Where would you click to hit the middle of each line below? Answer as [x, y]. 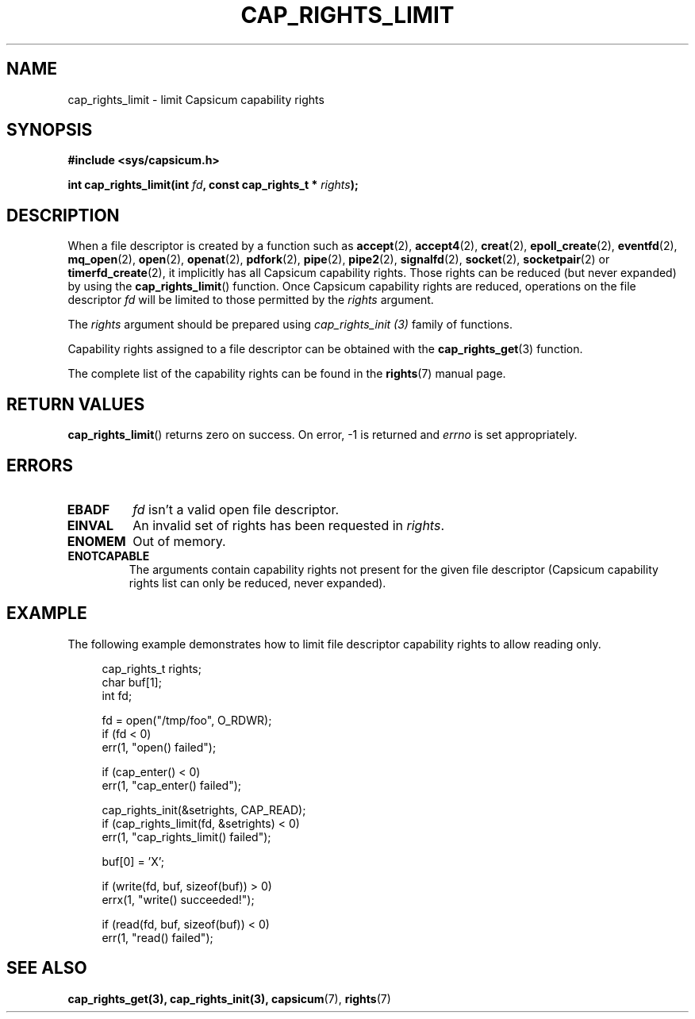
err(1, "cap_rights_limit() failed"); [186, 836]
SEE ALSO [47, 968]
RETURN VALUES [76, 404]
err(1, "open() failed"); [159, 747]
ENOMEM [96, 541]
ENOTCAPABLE [109, 556]
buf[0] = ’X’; [133, 861]
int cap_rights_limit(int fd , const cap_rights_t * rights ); [213, 185]
